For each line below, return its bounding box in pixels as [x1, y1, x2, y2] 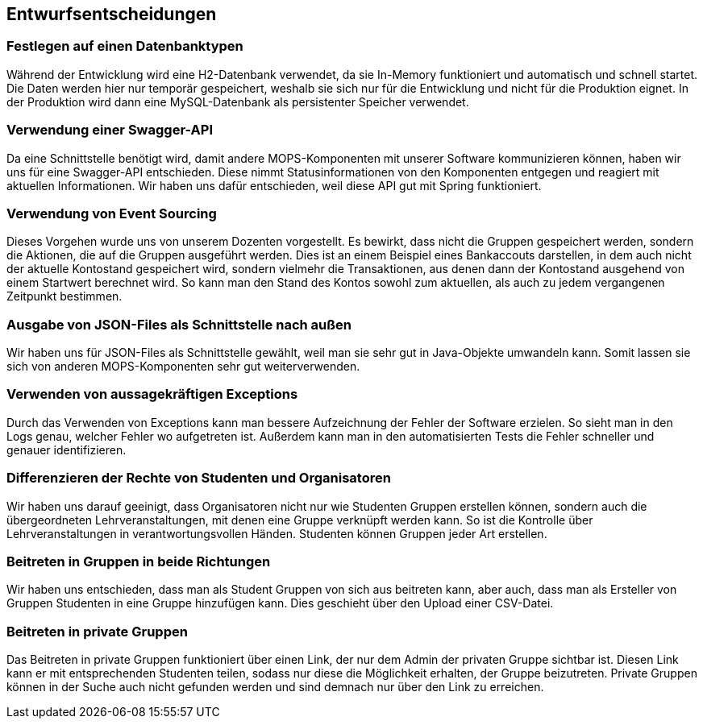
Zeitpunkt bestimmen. [6, 289, 123, 304]
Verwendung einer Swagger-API [6, 122, 213, 139]
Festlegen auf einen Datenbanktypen [6, 38, 243, 55]
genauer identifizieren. [6, 442, 127, 457]
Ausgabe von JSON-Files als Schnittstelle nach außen [6, 316, 351, 333]
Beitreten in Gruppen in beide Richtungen [6, 553, 271, 570]
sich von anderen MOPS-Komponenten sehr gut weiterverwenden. [6, 359, 360, 374]
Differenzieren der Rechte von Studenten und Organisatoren [6, 470, 391, 487]
